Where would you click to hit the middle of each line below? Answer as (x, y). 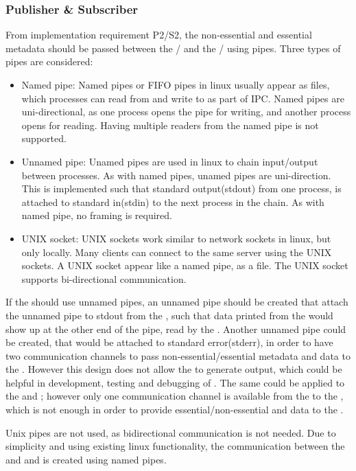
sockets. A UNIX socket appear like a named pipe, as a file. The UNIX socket (185, 265)
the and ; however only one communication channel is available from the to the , (175, 396)
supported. (44, 138)
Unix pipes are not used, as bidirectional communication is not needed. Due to (171, 432)
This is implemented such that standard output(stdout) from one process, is (181, 188)
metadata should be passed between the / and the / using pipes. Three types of (173, 48)
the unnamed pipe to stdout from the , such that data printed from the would (169, 315)
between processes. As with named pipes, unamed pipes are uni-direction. (176, 175)
